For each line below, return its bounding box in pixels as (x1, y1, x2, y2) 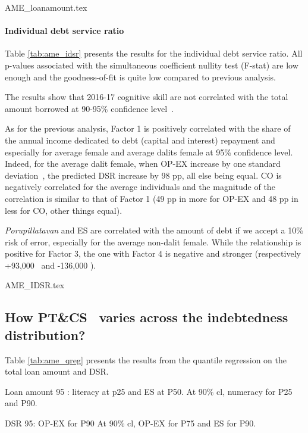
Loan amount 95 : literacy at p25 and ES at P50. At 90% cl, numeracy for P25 (5, 385, 293, 397)
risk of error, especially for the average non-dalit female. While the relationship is (5, 235, 301, 248)
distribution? (5, 325, 86, 344)
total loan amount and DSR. (5, 365, 109, 378)
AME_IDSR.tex (5, 279, 65, 291)
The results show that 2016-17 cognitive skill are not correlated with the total (5, 91, 288, 103)
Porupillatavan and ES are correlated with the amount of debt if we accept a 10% (5, 224, 303, 236)
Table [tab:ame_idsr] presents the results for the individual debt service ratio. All (5, 47, 303, 60)
